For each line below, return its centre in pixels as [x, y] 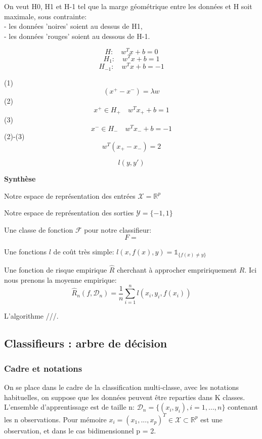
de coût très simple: [84, 252]
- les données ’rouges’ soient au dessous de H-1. [77, 36]
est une [211, 419]
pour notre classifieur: [118, 229]
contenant [243, 407]
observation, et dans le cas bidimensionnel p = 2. [80, 430]
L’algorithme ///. [31, 316]
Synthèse [20, 178]
